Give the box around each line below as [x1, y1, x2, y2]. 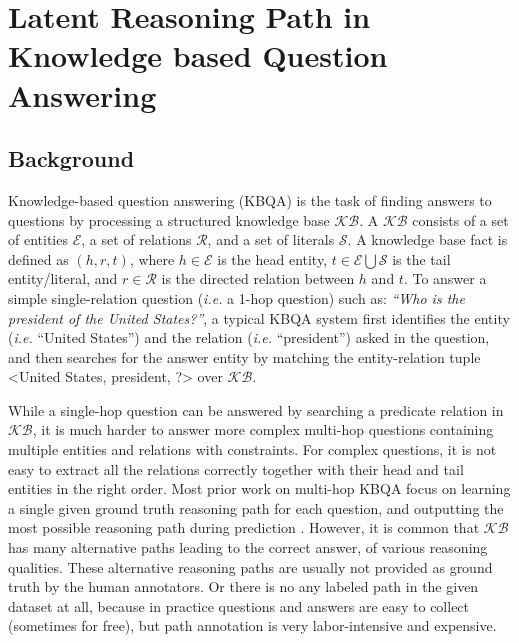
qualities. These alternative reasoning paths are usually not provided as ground [8, 556, 493, 577]
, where [129, 248, 175, 269]
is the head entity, [217, 248, 328, 269]
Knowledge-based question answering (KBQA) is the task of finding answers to [8, 189, 492, 210]
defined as [8, 248, 69, 269]
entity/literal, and [8, 268, 118, 289]
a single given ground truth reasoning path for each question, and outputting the [8, 497, 504, 518]
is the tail [392, 248, 451, 269]
